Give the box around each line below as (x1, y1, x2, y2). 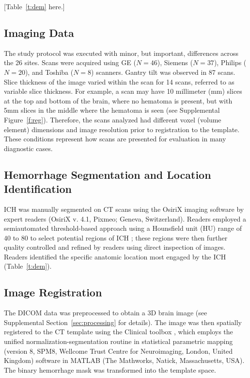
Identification (4, 181, 72, 196)
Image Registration (4, 285, 102, 300)
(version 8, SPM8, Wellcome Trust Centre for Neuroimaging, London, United (4, 345, 233, 356)
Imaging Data (4, 25, 74, 40)
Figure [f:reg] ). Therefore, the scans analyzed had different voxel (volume (4, 114, 221, 124)
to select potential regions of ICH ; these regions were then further (30, 232, 228, 242)
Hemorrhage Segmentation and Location (4, 167, 211, 182)
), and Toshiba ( (25, 67, 74, 77)
